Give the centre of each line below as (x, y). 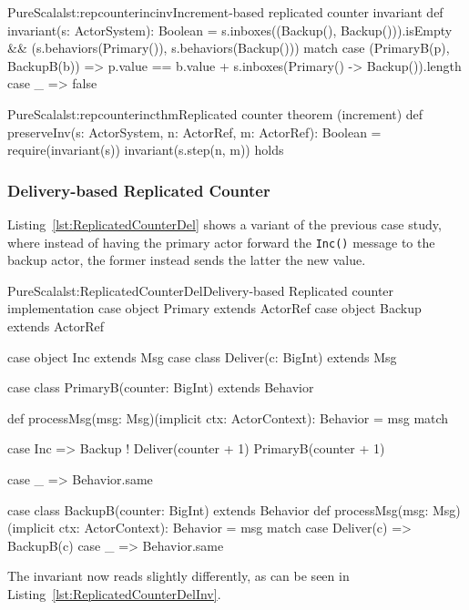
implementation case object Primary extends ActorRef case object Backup (214, 308)
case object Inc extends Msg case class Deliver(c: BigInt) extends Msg (202, 356)
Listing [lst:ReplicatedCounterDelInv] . (114, 593)
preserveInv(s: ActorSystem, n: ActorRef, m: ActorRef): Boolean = (194, 132)
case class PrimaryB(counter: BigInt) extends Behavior (161, 387)
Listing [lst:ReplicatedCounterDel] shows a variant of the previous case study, (224, 224)
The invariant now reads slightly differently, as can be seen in (178, 576)
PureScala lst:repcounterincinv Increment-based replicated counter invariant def (225, 12)
